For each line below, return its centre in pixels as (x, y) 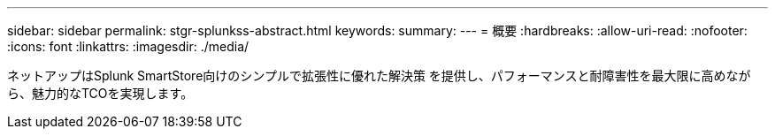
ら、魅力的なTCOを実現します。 (100, 93)
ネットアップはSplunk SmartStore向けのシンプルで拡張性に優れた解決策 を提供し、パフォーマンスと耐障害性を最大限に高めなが (379, 76)
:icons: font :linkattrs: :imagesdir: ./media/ (128, 46)
